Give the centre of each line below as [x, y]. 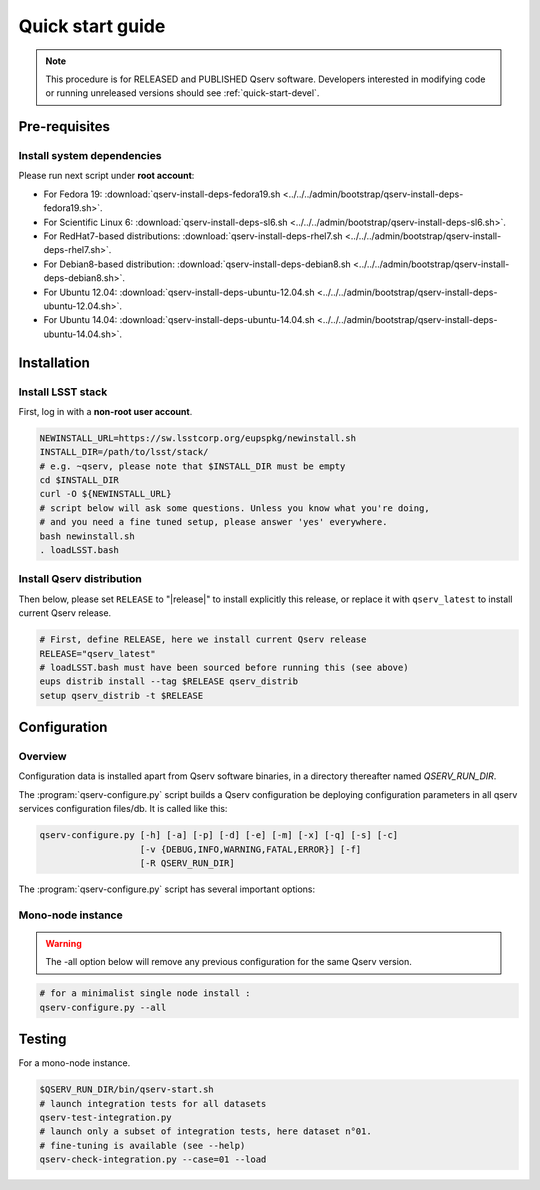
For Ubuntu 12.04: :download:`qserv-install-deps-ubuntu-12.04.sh [179, 292]
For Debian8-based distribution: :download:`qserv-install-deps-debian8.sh [197, 264]
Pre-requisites [64, 126]
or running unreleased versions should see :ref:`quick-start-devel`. [182, 93]
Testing [42, 1039]
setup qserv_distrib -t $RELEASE [121, 695]
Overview [42, 757]
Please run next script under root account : [106, 176]
